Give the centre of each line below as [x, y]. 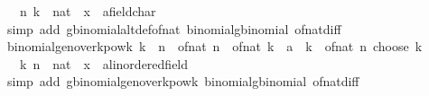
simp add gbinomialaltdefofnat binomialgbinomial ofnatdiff [174, 28]
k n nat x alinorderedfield [104, 63]
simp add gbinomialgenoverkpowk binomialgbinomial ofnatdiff [183, 81]
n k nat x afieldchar [88, 11]
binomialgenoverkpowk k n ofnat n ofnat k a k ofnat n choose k [214, 46]
